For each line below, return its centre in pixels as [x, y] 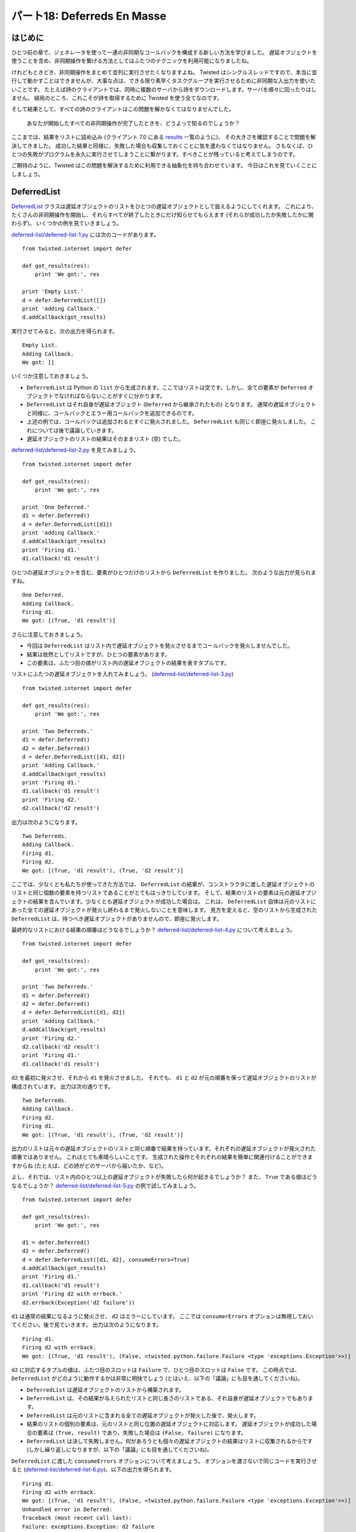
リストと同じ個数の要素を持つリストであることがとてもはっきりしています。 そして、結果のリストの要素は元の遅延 [156, 893]
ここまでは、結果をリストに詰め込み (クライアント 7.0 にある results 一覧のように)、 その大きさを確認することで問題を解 [164, 137]
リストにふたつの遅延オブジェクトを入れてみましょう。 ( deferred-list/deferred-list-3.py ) [122, 674]
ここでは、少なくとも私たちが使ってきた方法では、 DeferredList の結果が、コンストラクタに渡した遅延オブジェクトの [163, 884]
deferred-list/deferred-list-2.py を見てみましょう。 [75, 450]
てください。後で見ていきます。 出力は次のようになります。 [87, 1325]
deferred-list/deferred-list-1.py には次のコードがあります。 [85, 234]
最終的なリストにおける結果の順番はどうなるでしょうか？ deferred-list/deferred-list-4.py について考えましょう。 [154, 930]
